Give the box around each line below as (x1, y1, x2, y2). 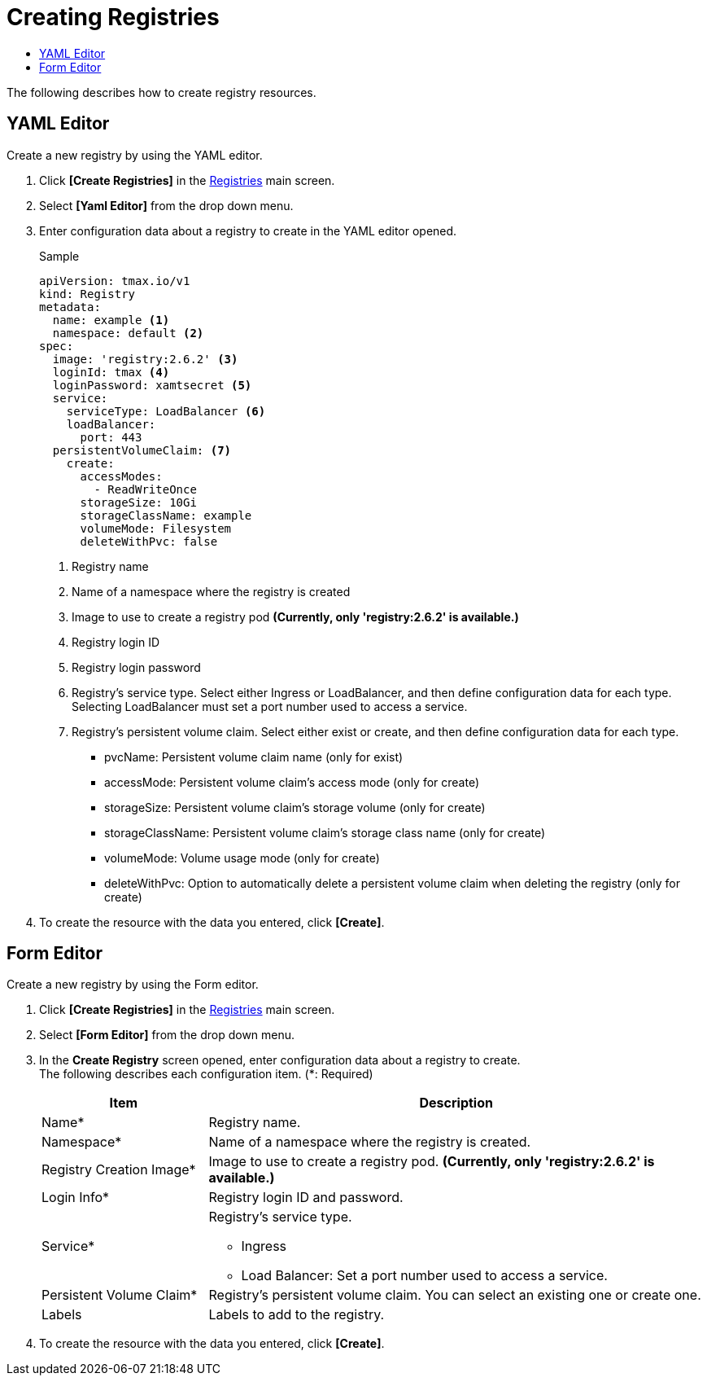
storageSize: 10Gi (80, 495, 197, 509)
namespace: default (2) (52, 326, 204, 340)
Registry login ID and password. (208, 1189, 404, 1206)
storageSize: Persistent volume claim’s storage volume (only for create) (104, 800, 486, 814)
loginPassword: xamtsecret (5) (52, 378, 252, 392)
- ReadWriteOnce (94, 482, 197, 496)
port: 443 (80, 430, 142, 444)
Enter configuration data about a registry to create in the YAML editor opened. (39, 223, 457, 238)
